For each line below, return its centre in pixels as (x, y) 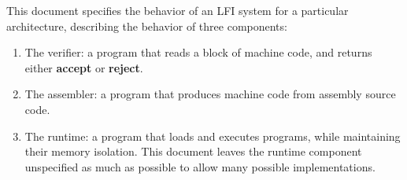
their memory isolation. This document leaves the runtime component (193, 151)
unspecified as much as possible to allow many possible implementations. (200, 166)
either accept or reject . (84, 67)
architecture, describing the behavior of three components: (147, 26)
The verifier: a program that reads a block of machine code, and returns (198, 52)
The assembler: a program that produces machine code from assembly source (210, 94)
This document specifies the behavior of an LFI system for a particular (178, 10)
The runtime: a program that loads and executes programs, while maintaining (213, 136)
